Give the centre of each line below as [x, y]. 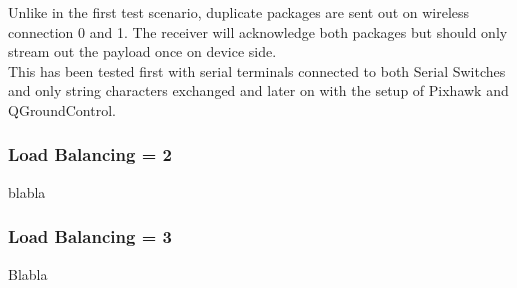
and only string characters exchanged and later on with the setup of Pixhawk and [258, 90]
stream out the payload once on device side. [142, 51]
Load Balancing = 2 [90, 154]
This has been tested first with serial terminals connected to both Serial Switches [257, 70]
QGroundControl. [62, 109]
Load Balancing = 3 [90, 236]
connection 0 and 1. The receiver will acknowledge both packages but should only [258, 31]
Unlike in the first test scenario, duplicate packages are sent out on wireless [239, 12]
